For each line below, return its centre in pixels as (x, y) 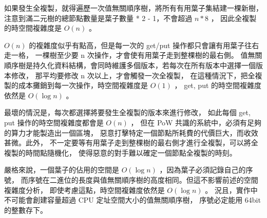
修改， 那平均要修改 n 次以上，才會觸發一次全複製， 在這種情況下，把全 (133, 75)
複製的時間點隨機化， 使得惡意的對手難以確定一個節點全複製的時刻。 (120, 152)
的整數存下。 (26, 210)
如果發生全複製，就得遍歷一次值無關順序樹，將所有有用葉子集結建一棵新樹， (133, 8)
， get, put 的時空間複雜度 (218, 85)
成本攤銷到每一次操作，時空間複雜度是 (83, 85)
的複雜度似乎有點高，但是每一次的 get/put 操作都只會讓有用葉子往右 (144, 45)
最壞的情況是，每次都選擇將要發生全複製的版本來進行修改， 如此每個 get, (127, 112)
